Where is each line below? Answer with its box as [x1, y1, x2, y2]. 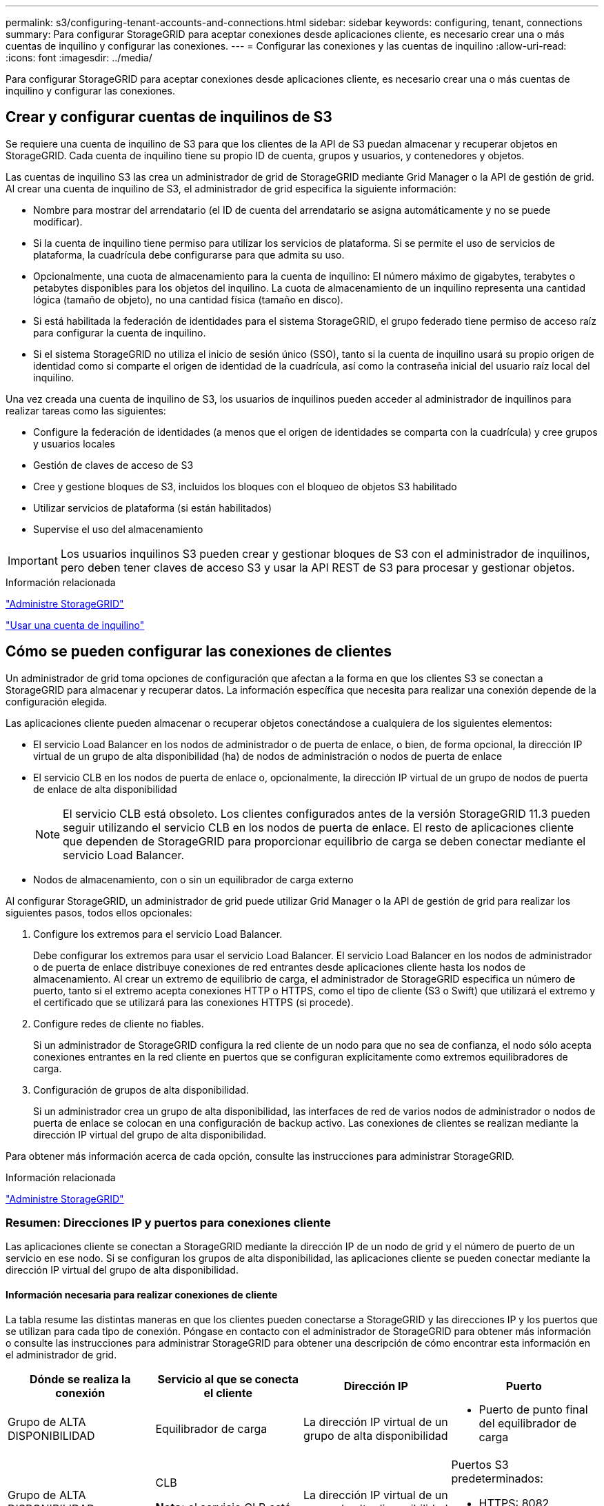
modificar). [33, 215, 83, 228]
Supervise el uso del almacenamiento [33, 523, 203, 535]
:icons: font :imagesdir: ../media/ [6, 52, 152, 63]
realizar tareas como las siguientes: [6, 404, 166, 416]
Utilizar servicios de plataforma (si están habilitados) [33, 501, 272, 514]
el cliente [203, 1385, 252, 1400]
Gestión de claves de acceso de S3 [33, 459, 194, 471]
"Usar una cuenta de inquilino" [6, 619, 145, 631]
